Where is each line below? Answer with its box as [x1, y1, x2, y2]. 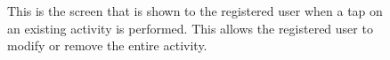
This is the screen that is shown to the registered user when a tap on [7, 2, 383, 19]
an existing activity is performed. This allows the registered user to [7, 19, 373, 37]
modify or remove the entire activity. [7, 36, 207, 55]
